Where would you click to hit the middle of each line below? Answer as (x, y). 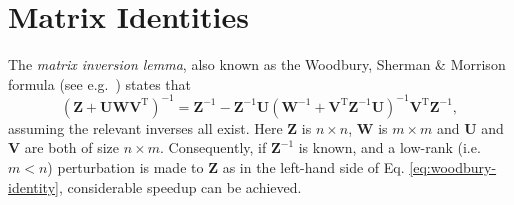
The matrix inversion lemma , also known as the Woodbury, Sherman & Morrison (257, 64)
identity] (33, 186)
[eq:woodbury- (453, 167)
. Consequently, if (213, 147)
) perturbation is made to (125, 167)
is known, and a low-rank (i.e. (389, 147)
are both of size (72, 147)
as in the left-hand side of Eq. (313, 167)
